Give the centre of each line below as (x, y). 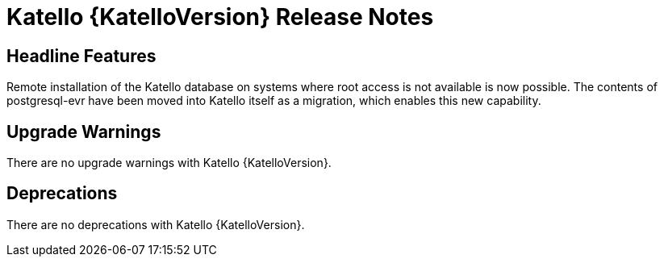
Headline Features (81, 56)
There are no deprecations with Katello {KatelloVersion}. (156, 224)
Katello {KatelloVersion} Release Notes (220, 17)
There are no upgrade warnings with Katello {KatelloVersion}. (169, 163)
